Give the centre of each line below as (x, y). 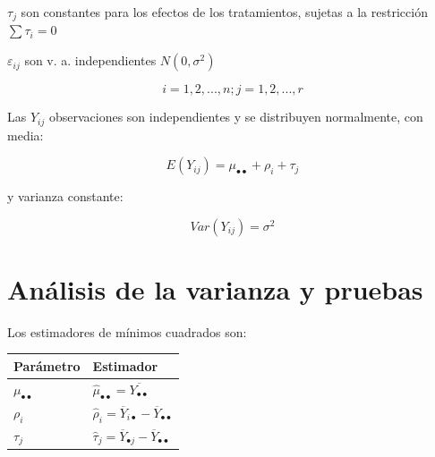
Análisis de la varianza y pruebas (215, 288)
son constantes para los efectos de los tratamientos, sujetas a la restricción (224, 12)
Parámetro (47, 365)
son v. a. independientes (90, 60)
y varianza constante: (65, 196)
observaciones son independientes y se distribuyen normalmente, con (236, 117)
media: (26, 135)
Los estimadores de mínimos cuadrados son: (127, 331)
